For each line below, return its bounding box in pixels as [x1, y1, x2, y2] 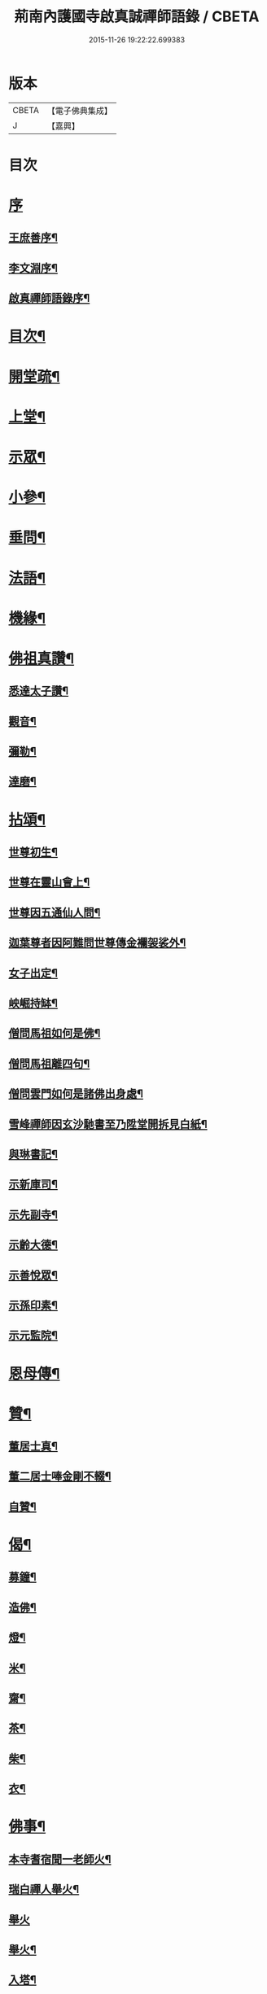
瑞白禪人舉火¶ [8, 1882, 80, 1896]
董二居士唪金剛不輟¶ [8, 1470, 112, 1484]
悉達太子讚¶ [8, 684, 69, 698]
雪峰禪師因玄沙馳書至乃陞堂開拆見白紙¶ [8, 1117, 208, 1131]
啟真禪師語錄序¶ [8, 291, 90, 305]
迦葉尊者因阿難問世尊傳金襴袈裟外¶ [8, 936, 186, 950]
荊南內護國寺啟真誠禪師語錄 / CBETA [14, 7, 260, 26]
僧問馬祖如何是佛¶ [8, 1026, 101, 1040]
